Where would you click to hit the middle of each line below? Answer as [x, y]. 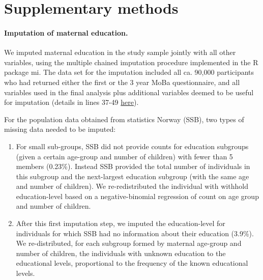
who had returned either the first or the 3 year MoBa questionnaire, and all [122, 82]
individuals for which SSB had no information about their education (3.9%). [135, 233]
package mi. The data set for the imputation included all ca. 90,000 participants [129, 72]
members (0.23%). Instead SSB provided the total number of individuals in [133, 166]
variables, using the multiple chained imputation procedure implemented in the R [131, 62]
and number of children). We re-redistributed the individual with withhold [132, 186]
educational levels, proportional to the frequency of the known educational [132, 263]
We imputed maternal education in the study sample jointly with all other [120, 52]
